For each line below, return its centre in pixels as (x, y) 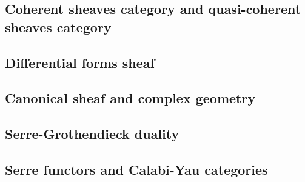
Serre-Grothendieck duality (92, 134)
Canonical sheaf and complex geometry (130, 98)
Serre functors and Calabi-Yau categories (136, 169)
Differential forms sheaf (80, 62)
